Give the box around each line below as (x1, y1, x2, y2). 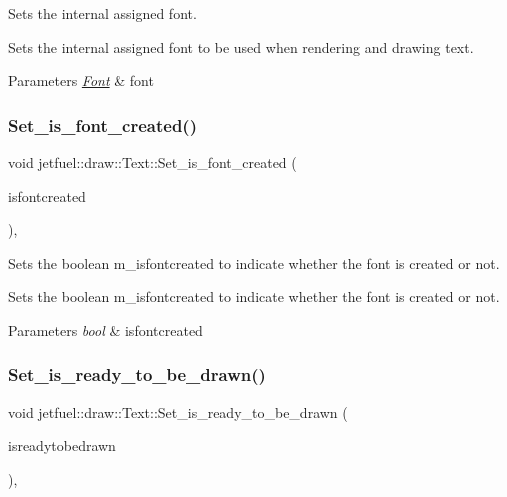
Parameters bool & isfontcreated (8, 319, 203, 340)
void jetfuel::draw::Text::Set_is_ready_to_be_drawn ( (8, 401, 348, 422)
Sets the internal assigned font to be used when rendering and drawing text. (8, 36, 474, 57)
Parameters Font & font (8, 70, 154, 91)
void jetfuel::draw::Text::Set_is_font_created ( (8, 152, 297, 172)
